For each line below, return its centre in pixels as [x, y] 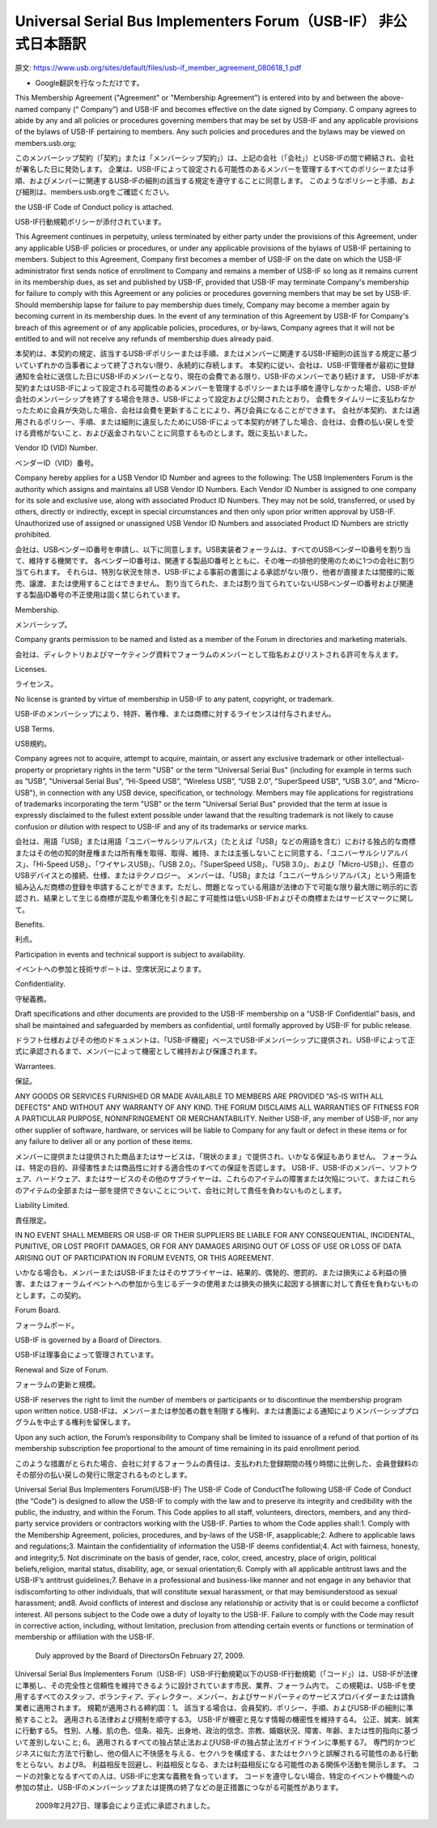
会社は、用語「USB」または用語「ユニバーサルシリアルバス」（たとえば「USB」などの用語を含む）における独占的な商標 [215, 841]
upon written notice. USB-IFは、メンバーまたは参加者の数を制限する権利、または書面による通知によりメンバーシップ [210, 1411]
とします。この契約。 [50, 1295]
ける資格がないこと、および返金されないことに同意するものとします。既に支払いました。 [163, 433]
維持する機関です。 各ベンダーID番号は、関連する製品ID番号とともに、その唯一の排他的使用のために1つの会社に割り [222, 560]
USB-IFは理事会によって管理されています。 [87, 1355]
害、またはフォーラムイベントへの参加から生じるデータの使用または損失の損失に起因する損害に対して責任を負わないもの [217, 1284]
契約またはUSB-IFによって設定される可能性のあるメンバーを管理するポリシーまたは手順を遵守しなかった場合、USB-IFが [216, 387]
